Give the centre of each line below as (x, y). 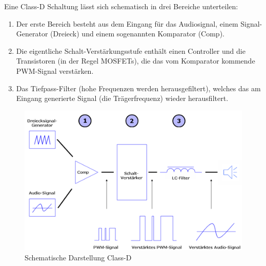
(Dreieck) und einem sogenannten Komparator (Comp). (137, 34)
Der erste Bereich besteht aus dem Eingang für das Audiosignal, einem (127, 23)
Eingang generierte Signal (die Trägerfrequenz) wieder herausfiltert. (122, 98)
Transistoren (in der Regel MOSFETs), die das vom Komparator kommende (136, 61)
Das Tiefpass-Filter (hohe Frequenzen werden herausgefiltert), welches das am (138, 88)
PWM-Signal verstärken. (55, 70)
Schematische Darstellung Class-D (78, 257)
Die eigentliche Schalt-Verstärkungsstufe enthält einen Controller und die (131, 50)
